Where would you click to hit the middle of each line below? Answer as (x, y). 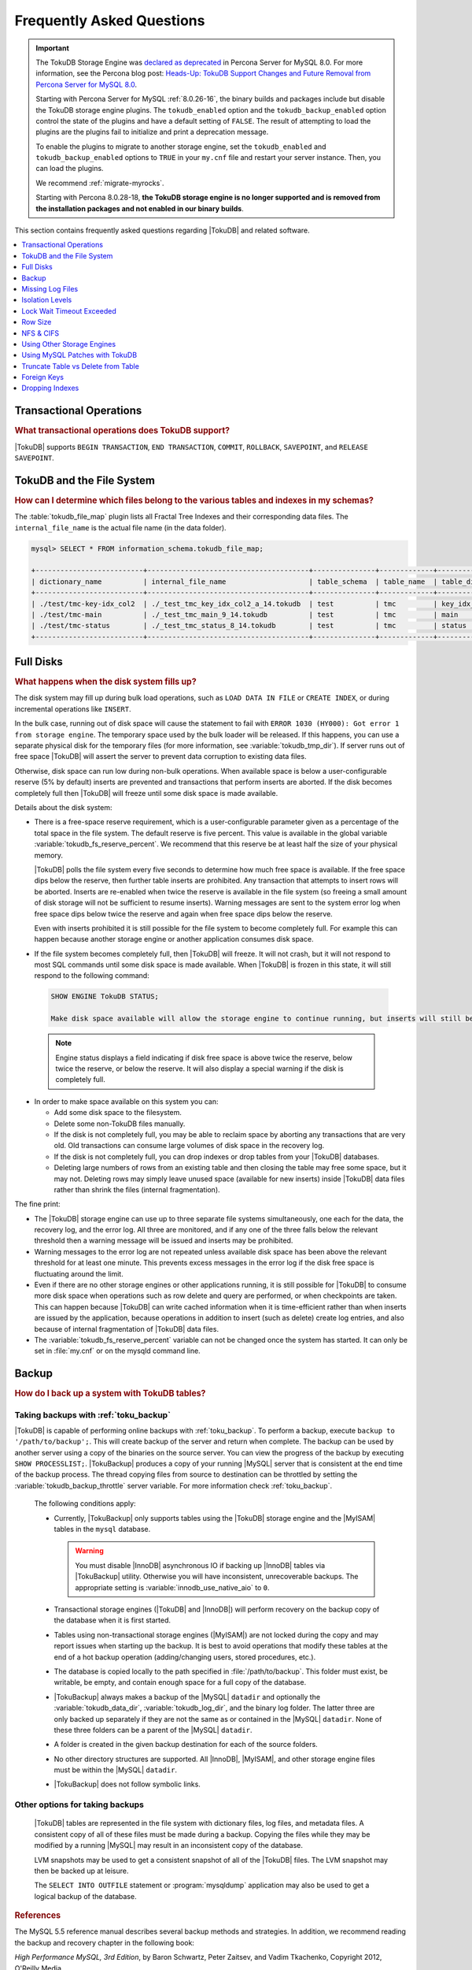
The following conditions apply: (85, 1504)
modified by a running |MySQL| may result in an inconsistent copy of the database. (168, 1845)
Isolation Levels (47, 300)
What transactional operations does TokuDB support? (122, 431)
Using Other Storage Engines (69, 344)
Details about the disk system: (63, 807)
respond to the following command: (92, 976)
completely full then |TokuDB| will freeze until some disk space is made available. (146, 793)
